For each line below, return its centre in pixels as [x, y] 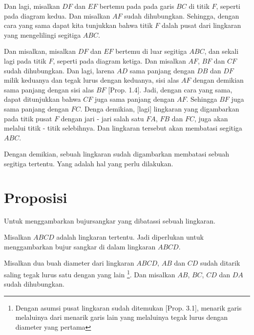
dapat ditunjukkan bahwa [42, 99]
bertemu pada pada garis [137, 6]
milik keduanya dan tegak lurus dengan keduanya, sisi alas [92, 80]
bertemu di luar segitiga [151, 51]
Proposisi [36, 197]
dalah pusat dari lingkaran [201, 25]
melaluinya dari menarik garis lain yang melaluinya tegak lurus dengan [122, 317]
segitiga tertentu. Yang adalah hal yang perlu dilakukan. [89, 163]
